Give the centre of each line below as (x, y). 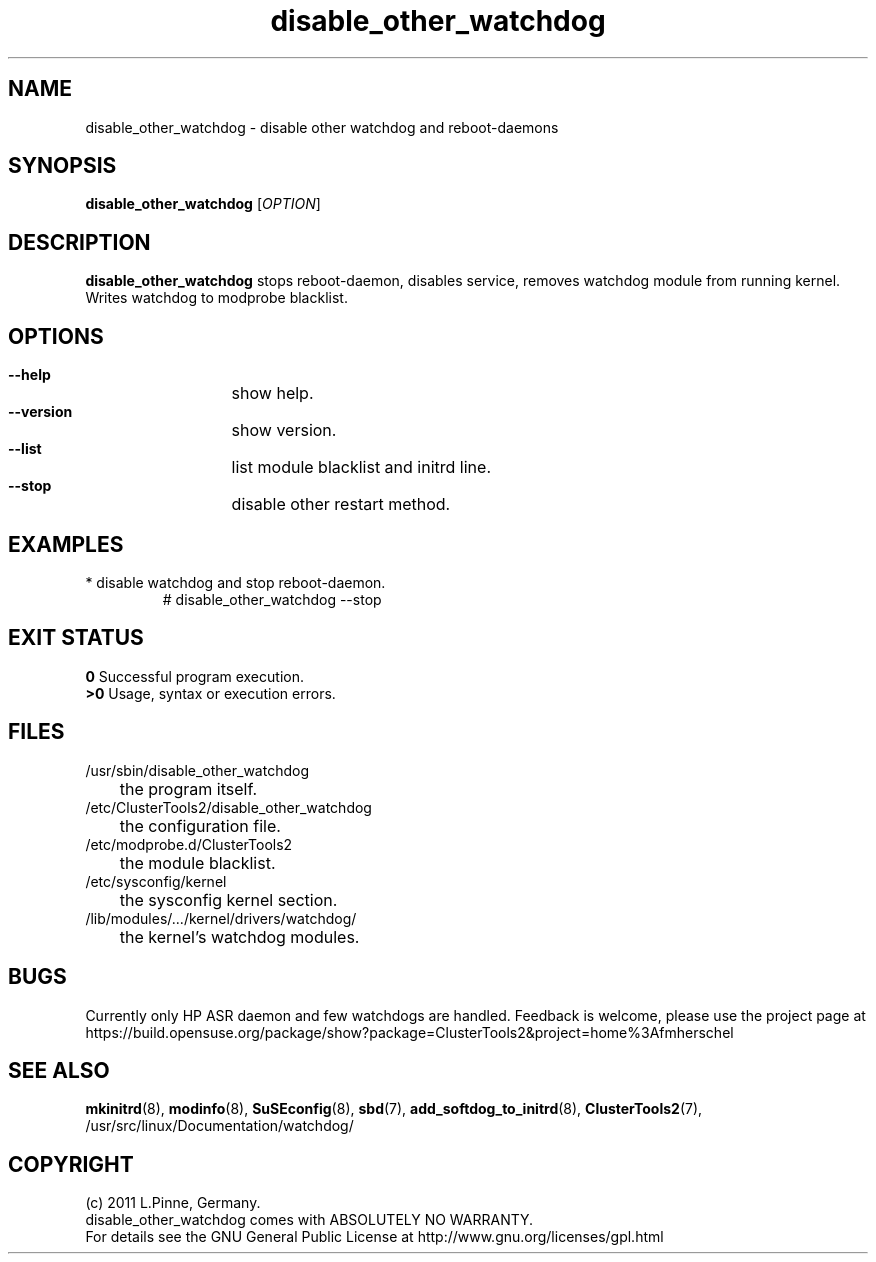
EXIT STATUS (76, 638)
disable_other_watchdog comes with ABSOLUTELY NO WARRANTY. (309, 1220)
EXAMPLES (66, 544)
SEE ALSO (59, 1070)
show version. (284, 430)
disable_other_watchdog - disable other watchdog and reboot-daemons (322, 127)
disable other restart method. (341, 504)
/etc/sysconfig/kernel (156, 881)
